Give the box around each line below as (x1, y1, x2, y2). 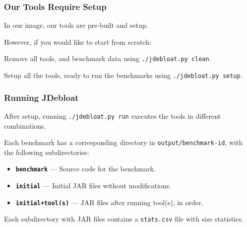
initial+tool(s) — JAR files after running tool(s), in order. (15, 197, 203, 207)
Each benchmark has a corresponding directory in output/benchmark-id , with (4, 137, 243, 148)
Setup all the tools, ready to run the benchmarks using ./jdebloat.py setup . (4, 70, 243, 80)
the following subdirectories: (4, 147, 89, 157)
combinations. (4, 120, 46, 131)
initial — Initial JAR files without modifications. (15, 180, 171, 191)
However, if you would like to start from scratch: (4, 36, 152, 47)
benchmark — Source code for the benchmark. (15, 163, 156, 174)
